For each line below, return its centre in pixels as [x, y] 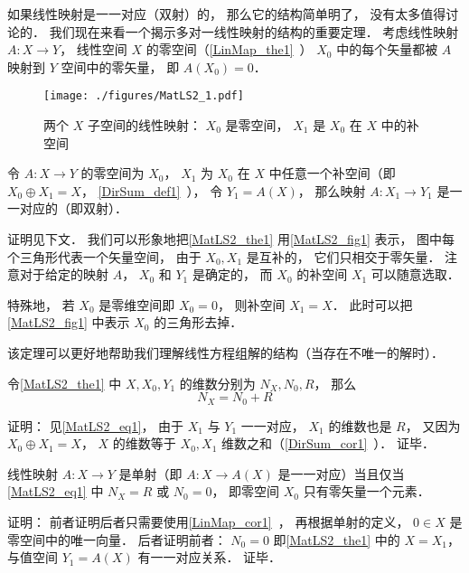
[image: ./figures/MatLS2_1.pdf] [144, 96]
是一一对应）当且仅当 [341, 473]
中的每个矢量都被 [387, 49]
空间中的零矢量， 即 [120, 66]
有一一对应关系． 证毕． [210, 557]
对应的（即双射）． [73, 208]
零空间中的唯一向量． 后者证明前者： [117, 539]
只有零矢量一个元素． [366, 491]
